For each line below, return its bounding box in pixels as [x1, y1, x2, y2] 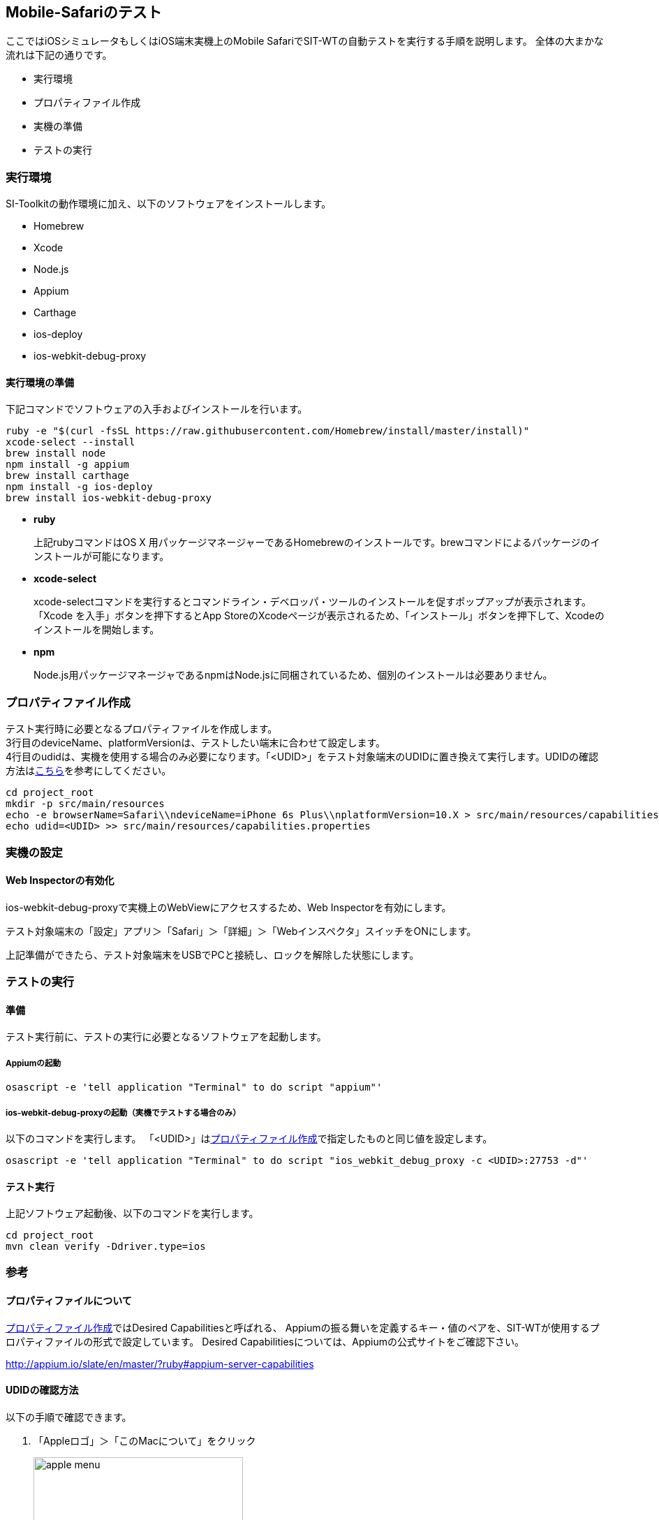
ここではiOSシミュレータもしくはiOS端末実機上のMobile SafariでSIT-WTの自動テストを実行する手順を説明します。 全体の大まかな [6, 35, 604, 47]
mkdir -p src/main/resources [6, 798, 165, 810]
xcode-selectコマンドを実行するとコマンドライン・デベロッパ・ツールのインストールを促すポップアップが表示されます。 [34, 596, 591, 608]
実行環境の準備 [6, 376, 74, 388]
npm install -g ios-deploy [6, 481, 153, 493]
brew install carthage [6, 470, 130, 482]
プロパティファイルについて [6, 1294, 132, 1307]
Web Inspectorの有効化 [6, 874, 114, 887]
